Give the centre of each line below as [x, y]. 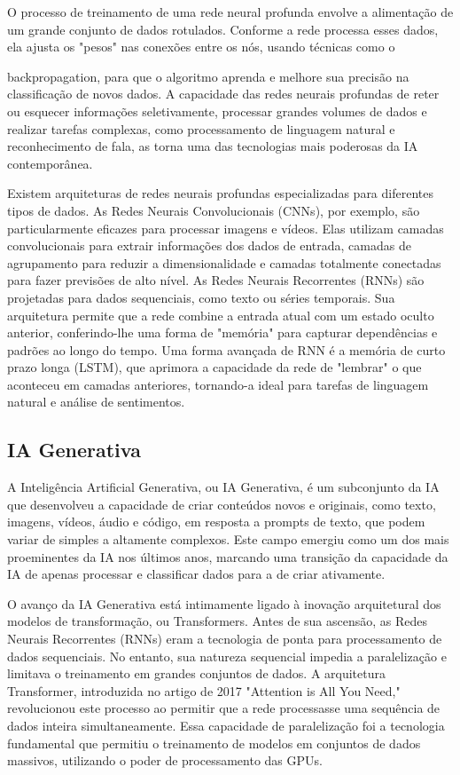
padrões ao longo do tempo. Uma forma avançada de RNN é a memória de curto [226, 349]
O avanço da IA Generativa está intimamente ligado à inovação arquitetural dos [224, 603]
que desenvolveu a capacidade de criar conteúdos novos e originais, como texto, [222, 504]
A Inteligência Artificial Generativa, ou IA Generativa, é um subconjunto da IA [223, 487]
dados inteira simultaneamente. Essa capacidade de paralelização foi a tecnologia [226, 725]
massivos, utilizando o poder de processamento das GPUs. [165, 760]
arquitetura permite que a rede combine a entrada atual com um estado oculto [221, 315]
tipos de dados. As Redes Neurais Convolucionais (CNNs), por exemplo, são [214, 210]
